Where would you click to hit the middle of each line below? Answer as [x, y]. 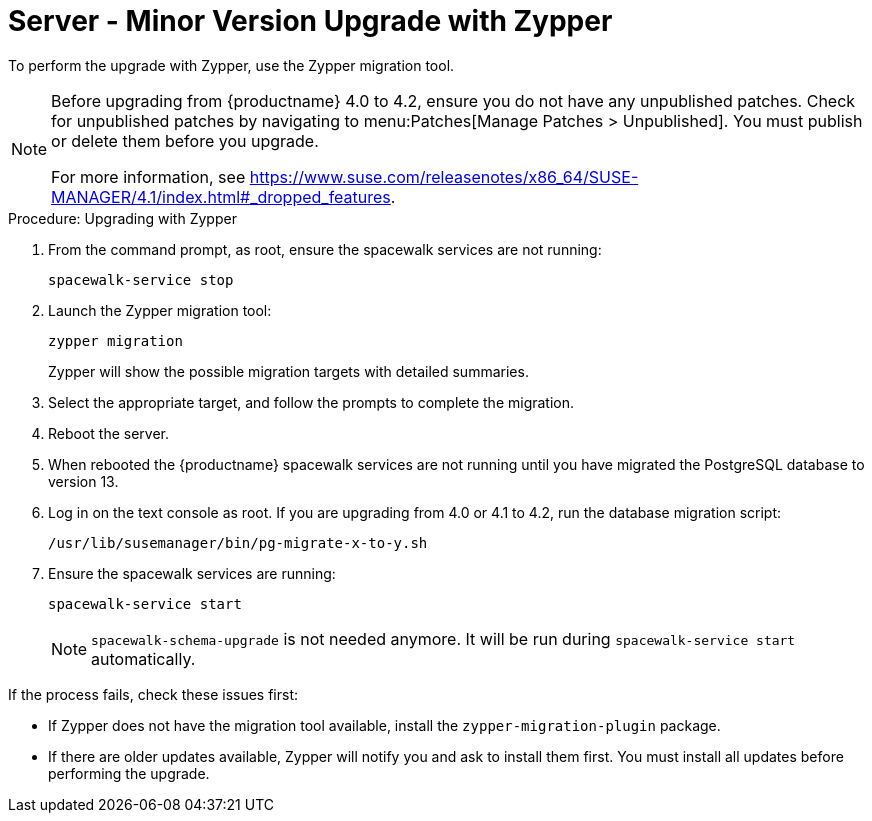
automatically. [143, 658]
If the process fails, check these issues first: [153, 694]
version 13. [83, 481]
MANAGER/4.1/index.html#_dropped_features [221, 196]
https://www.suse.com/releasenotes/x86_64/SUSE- [444, 176]
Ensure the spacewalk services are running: [192, 573]
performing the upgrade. [129, 773]
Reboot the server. [109, 433]
